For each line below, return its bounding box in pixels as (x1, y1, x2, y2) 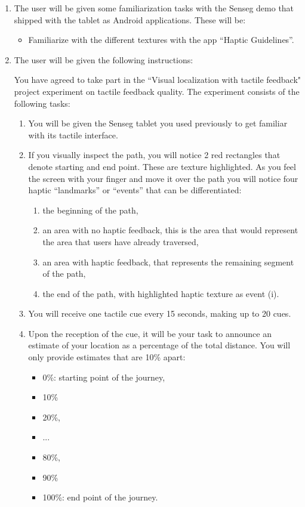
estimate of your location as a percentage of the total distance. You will (28, 339, 291, 351)
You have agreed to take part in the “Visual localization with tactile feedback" (14, 73, 301, 86)
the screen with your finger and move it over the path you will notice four (28, 172, 298, 184)
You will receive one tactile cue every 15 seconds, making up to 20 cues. (28, 307, 291, 320)
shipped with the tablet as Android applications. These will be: (14, 13, 246, 26)
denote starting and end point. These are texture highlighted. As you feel (28, 160, 296, 172)
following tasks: (14, 97, 70, 109)
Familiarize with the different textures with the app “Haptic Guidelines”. (28, 33, 294, 46)
